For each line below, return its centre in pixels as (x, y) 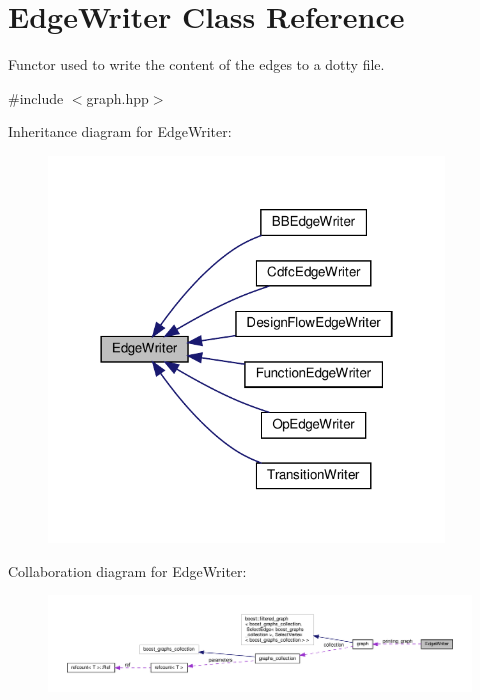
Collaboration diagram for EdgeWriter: (127, 570)
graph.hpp (117, 97)
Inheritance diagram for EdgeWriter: (120, 131)
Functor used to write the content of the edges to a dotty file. (196, 64)
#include (36, 97)
